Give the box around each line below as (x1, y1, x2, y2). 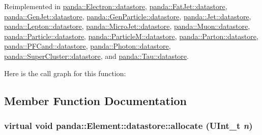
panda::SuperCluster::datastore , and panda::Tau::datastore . (4, 50, 189, 61)
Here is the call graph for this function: (4, 68, 126, 78)
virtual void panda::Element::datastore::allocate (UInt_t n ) (4, 119, 253, 131)
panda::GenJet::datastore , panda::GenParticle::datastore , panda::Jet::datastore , (4, 11, 251, 21)
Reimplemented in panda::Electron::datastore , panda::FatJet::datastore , (4, 1, 227, 11)
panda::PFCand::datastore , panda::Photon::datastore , (4, 41, 171, 51)
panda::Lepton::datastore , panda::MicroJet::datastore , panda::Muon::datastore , (4, 21, 250, 31)
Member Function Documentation (4, 92, 187, 108)
